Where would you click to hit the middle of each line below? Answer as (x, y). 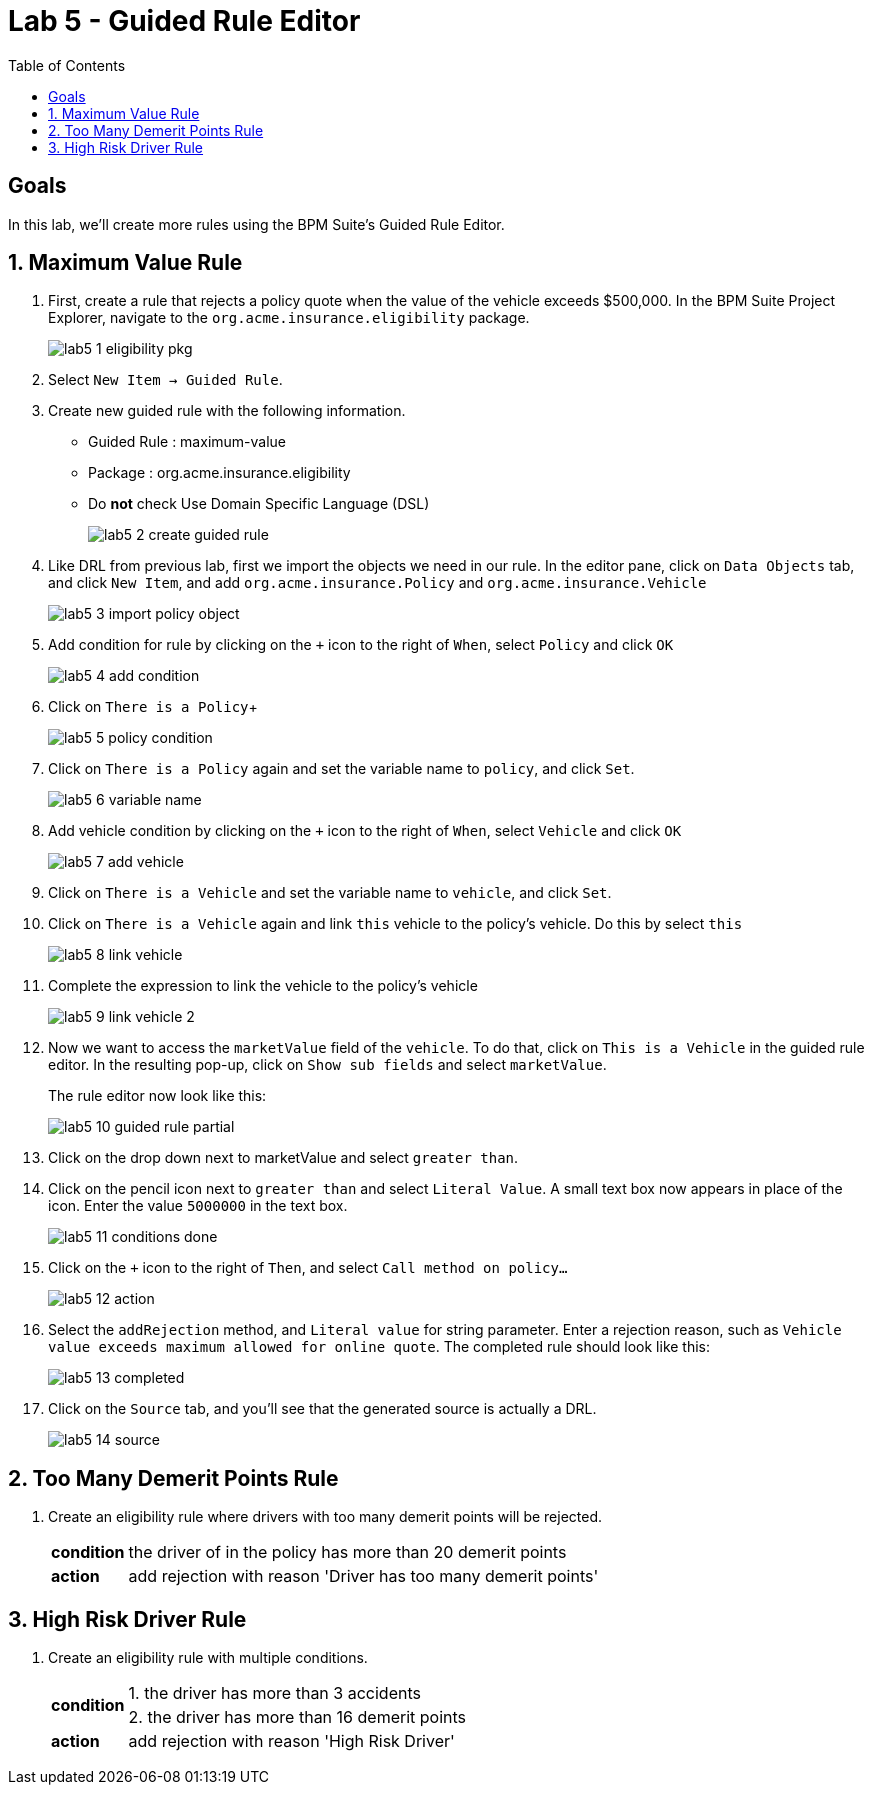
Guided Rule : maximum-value (187, 442)
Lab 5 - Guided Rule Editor (184, 21)
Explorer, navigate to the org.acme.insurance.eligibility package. (289, 318)
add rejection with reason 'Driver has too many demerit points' (363, 1576)
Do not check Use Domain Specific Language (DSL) (259, 504)
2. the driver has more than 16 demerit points (297, 1717)
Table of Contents (67, 65)
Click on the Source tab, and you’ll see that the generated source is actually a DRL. (322, 1409)
